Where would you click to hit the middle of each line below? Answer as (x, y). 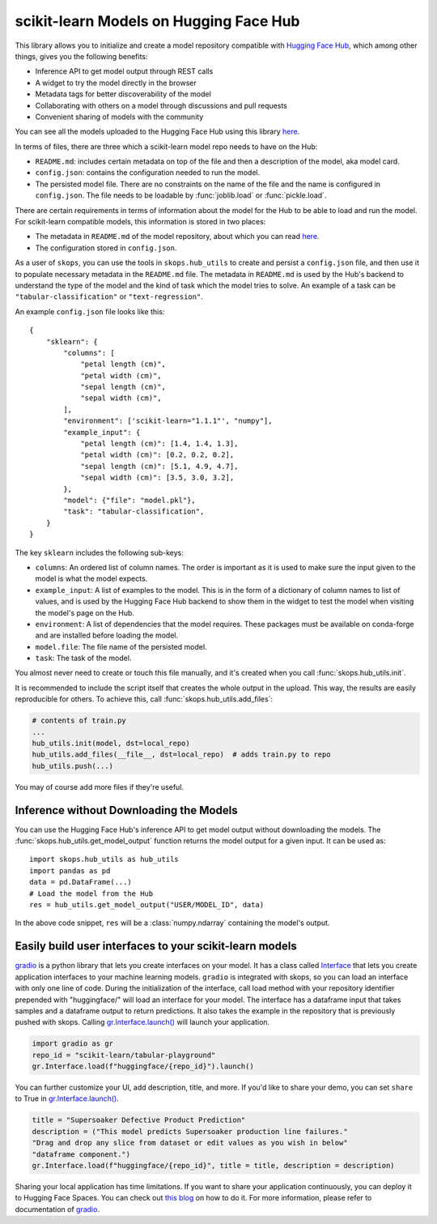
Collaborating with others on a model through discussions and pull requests (161, 105)
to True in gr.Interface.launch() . (67, 1098)
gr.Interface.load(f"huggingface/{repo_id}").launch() (143, 1066)
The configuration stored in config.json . (106, 248)
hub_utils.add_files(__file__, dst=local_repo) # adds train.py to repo (181, 755)
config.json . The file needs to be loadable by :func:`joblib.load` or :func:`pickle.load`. (181, 195)
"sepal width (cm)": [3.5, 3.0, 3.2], (157, 478)
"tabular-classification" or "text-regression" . (109, 296)
